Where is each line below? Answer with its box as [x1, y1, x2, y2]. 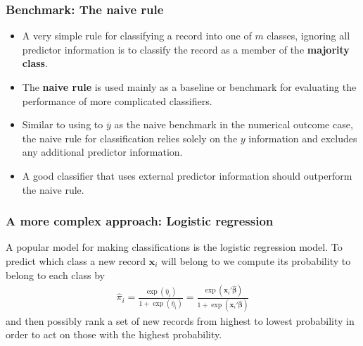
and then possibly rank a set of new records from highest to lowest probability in [6, 313, 355, 328]
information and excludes [248, 130, 357, 145]
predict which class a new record [6, 253, 146, 268]
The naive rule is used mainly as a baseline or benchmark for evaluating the [22, 80, 357, 94]
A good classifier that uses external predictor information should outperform [22, 168, 352, 183]
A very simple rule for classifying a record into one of [22, 28, 252, 43]
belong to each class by [6, 267, 105, 282]
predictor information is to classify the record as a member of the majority [22, 42, 350, 56]
